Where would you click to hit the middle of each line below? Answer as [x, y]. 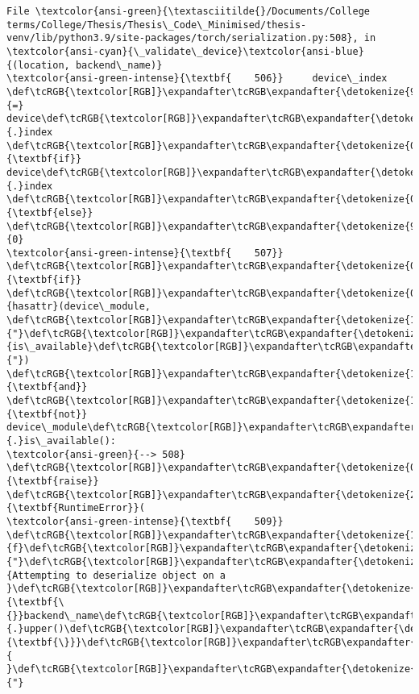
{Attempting [38, 575]
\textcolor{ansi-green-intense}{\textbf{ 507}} [145, 253]
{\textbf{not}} [47, 414]
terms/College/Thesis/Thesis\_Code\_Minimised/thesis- [157, 25]
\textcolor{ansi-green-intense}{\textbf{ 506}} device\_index [197, 79]
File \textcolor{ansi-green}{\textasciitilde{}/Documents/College [189, 11]
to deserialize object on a [151, 575]
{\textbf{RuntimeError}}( [76, 508]
